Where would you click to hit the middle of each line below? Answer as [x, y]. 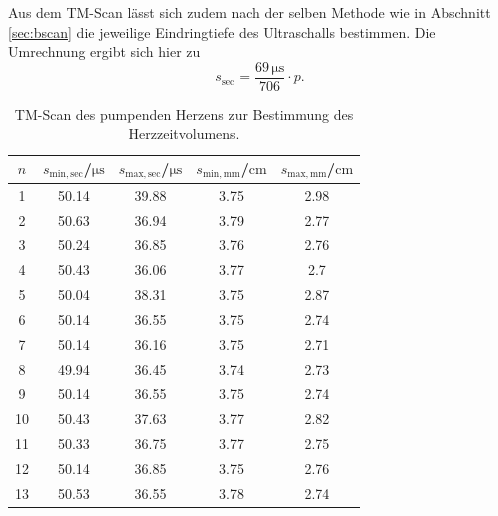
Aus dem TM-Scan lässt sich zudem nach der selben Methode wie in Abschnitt [249, 12]
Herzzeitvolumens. [184, 133]
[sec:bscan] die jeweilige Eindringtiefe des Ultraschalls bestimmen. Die [222, 31]
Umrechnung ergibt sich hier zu [104, 51]
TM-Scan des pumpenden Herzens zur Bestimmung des [184, 113]
